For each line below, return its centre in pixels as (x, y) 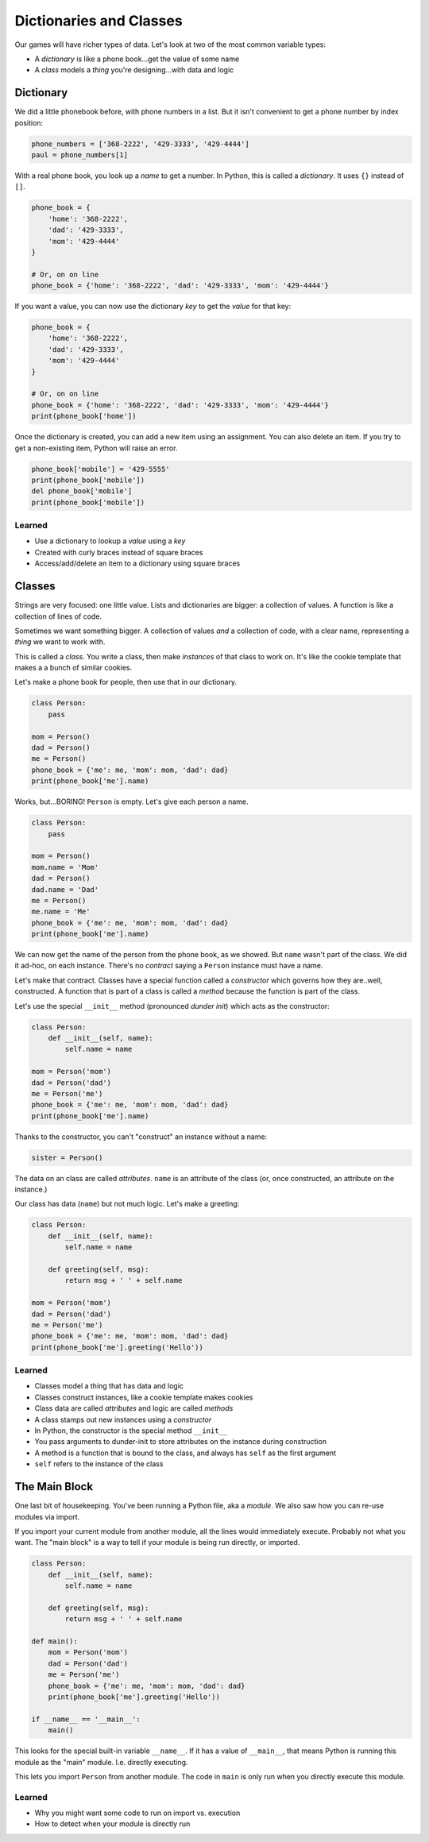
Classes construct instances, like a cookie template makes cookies (144, 1397)
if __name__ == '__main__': (86, 1719)
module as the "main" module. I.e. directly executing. (101, 1762)
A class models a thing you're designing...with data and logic (134, 70)
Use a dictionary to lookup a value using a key (110, 541)
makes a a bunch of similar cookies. (73, 668)
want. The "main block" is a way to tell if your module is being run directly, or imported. (157, 1543)
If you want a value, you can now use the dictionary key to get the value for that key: (153, 307)
